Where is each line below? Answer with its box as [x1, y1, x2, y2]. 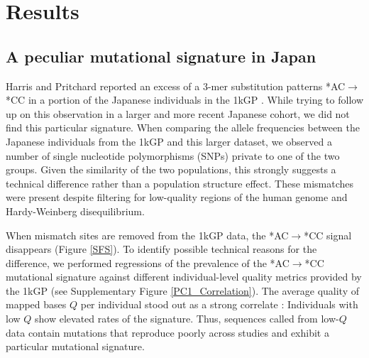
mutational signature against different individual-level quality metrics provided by [6, 269, 362, 284]
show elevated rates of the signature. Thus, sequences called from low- [35, 311, 339, 326]
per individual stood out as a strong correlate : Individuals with [80, 297, 358, 312]
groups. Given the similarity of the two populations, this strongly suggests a [6, 162, 336, 177]
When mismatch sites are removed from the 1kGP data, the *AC [6, 227, 289, 242]
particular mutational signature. [6, 339, 145, 354]
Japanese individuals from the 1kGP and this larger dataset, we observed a [6, 134, 332, 148]
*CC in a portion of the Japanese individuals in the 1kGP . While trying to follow [6, 92, 364, 107]
